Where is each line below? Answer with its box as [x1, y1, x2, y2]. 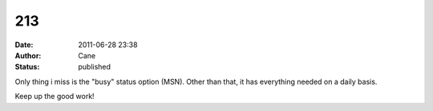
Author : [14, 50, 42, 60]
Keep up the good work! [14, 92, 95, 101]
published [78, 62, 111, 72]
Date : [14, 40, 34, 50]
